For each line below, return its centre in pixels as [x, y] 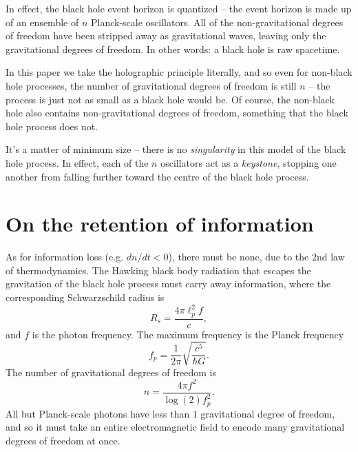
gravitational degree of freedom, [268, 413]
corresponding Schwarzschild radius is [85, 297]
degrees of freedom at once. [63, 440]
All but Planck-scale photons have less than [98, 413]
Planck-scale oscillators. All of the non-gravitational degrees [217, 22]
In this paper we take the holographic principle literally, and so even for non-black [179, 72]
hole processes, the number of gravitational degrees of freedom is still [151, 85]
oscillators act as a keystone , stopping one [249, 162]
